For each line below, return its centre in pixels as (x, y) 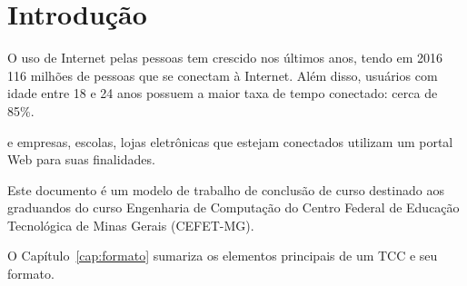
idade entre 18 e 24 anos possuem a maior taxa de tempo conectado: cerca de (223, 93)
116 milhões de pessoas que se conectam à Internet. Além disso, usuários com (223, 75)
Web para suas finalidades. (81, 159)
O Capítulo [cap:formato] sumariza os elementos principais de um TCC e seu (223, 256)
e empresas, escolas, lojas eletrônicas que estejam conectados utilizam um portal (230, 141)
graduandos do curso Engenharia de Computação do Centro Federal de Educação (233, 207)
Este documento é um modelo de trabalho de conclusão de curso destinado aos (226, 189)
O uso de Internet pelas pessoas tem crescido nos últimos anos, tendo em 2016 (225, 58)
